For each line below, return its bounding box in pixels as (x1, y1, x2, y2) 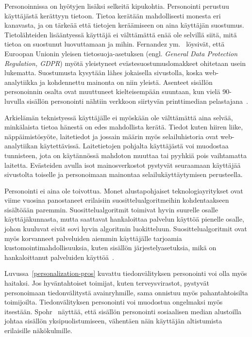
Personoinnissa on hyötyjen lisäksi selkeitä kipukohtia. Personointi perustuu (4, 1, 229, 11)
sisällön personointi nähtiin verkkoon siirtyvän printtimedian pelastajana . (27, 96, 248, 106)
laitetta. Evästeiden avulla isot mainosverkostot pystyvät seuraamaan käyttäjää (4, 160, 241, 170)
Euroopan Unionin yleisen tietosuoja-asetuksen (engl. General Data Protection (4, 48, 238, 58)
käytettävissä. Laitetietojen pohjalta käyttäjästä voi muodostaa (40, 141, 229, 151)
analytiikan (4, 141, 38, 151)
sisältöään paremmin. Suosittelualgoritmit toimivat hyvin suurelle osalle (4, 204, 218, 214)
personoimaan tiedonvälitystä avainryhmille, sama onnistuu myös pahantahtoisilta (4, 287, 248, 297)
